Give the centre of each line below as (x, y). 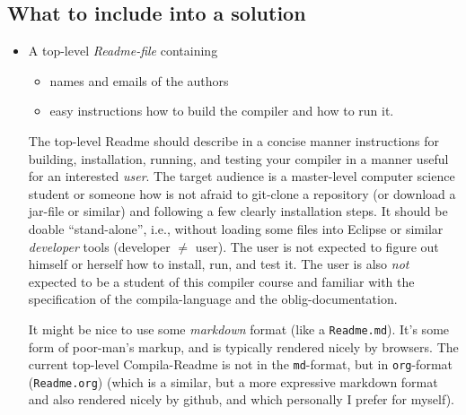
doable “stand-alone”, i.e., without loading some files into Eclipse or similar (236, 228)
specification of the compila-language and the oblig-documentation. (213, 299)
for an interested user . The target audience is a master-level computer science (242, 176)
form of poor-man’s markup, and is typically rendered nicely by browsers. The (243, 346)
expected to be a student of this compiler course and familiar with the (221, 281)
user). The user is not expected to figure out (317, 246)
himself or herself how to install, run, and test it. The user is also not (219, 264)
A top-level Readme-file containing (123, 51)
